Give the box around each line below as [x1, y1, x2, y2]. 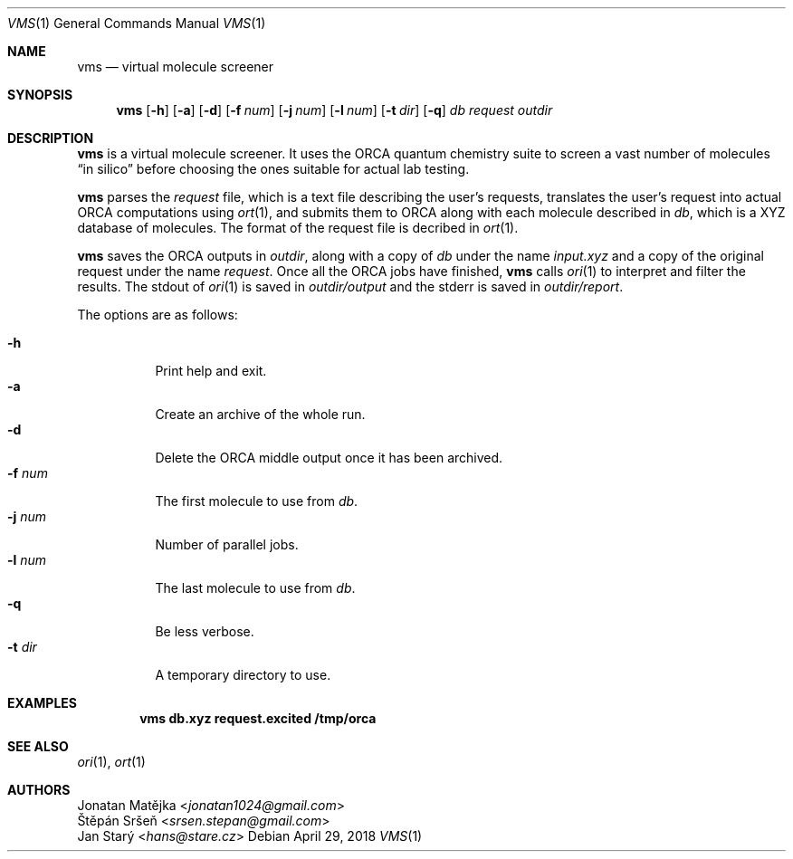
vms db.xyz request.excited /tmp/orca [139, 711, 377, 726]
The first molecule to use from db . [155, 493, 358, 509]
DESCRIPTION [7, 130, 94, 146]
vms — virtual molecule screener [77, 59, 274, 74]
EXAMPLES [7, 695, 77, 711]
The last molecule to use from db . [155, 580, 356, 596]
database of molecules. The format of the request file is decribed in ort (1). [77, 220, 519, 235]
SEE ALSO [7, 739, 69, 754]
